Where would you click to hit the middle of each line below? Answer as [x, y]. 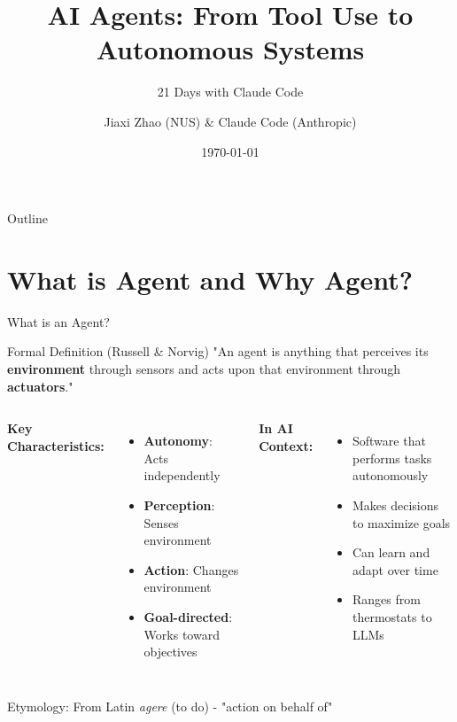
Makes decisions [396, 505]
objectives [170, 652]
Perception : [179, 505]
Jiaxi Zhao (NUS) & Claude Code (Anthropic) [230, 121]
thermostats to [392, 616]
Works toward [182, 634]
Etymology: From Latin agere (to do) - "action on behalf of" [170, 706]
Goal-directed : [188, 616]
